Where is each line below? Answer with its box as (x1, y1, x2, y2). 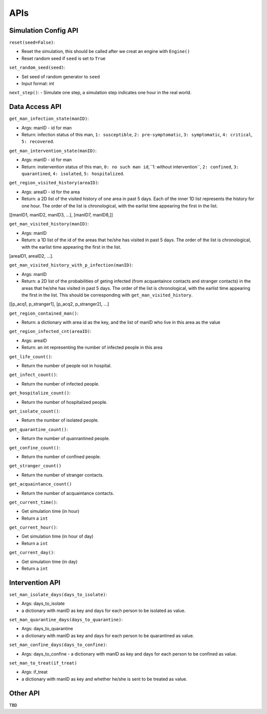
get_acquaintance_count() (9, 481, 72, 487)
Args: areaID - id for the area (21, 189, 80, 195)
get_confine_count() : (9, 444, 60, 450)
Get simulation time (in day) (21, 558, 78, 564)
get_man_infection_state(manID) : (9, 115, 89, 121)
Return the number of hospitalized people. (21, 399, 108, 405)
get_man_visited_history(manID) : (9, 221, 89, 227)
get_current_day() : (9, 549, 55, 555)
